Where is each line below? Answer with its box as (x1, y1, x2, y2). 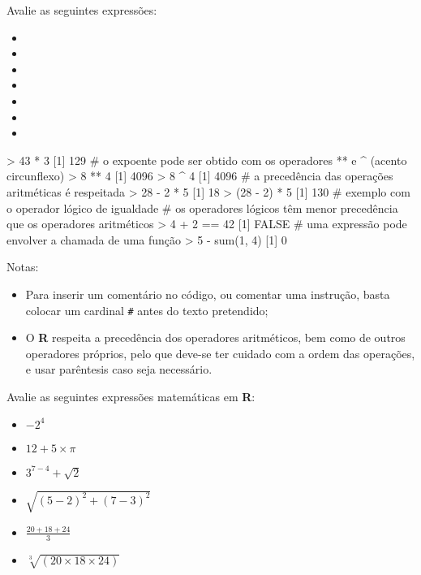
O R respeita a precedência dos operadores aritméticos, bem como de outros (25, 329, 406, 346)
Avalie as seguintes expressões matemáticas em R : (6, 387, 256, 404)
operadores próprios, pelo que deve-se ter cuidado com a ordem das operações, (25, 344, 415, 361)
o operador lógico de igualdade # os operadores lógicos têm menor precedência (6, 199, 398, 216)
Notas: (6, 258, 39, 275)
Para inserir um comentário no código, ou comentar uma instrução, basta (25, 285, 390, 302)
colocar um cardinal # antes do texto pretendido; (25, 301, 268, 318)
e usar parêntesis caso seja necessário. (25, 361, 213, 378)
